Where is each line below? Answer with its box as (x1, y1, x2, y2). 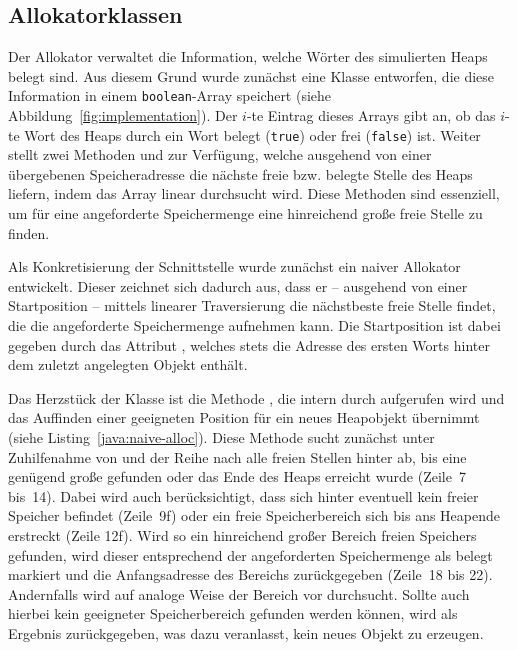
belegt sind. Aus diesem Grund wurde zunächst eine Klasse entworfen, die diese (8, 65, 495, 86)
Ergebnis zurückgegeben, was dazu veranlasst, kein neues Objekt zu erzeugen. (8, 622, 484, 643)
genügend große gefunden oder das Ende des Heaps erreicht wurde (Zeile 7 (8, 466, 466, 487)
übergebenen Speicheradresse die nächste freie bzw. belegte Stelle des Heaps (8, 163, 473, 184)
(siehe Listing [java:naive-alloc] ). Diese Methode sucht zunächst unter (8, 427, 435, 448)
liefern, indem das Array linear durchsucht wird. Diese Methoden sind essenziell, (8, 183, 500, 204)
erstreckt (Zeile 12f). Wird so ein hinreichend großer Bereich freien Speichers (8, 524, 477, 545)
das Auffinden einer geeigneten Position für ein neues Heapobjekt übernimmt (8, 407, 480, 428)
